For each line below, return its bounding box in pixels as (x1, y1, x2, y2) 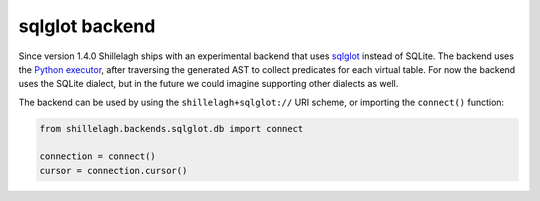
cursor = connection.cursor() (39, 165, 188, 176)
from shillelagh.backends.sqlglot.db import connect (39, 123, 304, 134)
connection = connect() (39, 151, 157, 162)
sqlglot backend (18, 15, 156, 37)
